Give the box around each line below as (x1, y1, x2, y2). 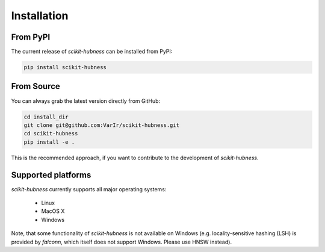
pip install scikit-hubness (23, 64, 107, 71)
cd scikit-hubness (23, 130, 78, 137)
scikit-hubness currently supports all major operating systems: (11, 185, 167, 192)
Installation (11, 9, 69, 22)
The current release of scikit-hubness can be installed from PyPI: (11, 48, 173, 55)
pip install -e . (23, 138, 75, 146)
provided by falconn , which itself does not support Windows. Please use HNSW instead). (11, 238, 232, 245)
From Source (11, 81, 60, 91)
